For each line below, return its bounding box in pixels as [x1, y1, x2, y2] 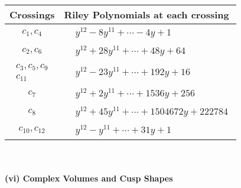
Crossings [9, 8, 55, 21]
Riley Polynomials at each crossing [64, 8, 229, 21]
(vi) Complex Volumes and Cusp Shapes [5, 172, 173, 184]
